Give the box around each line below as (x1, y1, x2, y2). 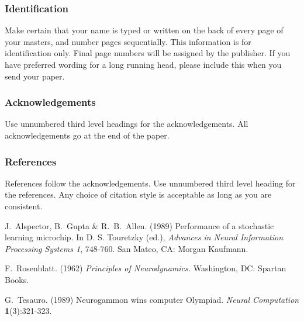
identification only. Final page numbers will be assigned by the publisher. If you (5, 47, 291, 59)
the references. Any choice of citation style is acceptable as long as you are (5, 188, 272, 201)
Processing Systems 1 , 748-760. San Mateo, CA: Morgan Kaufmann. (5, 242, 248, 254)
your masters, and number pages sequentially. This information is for (5, 35, 251, 47)
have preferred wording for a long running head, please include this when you (5, 58, 282, 70)
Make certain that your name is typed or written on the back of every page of (5, 24, 284, 36)
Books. (5, 273, 29, 285)
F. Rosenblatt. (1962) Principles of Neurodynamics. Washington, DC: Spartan (5, 262, 286, 274)
